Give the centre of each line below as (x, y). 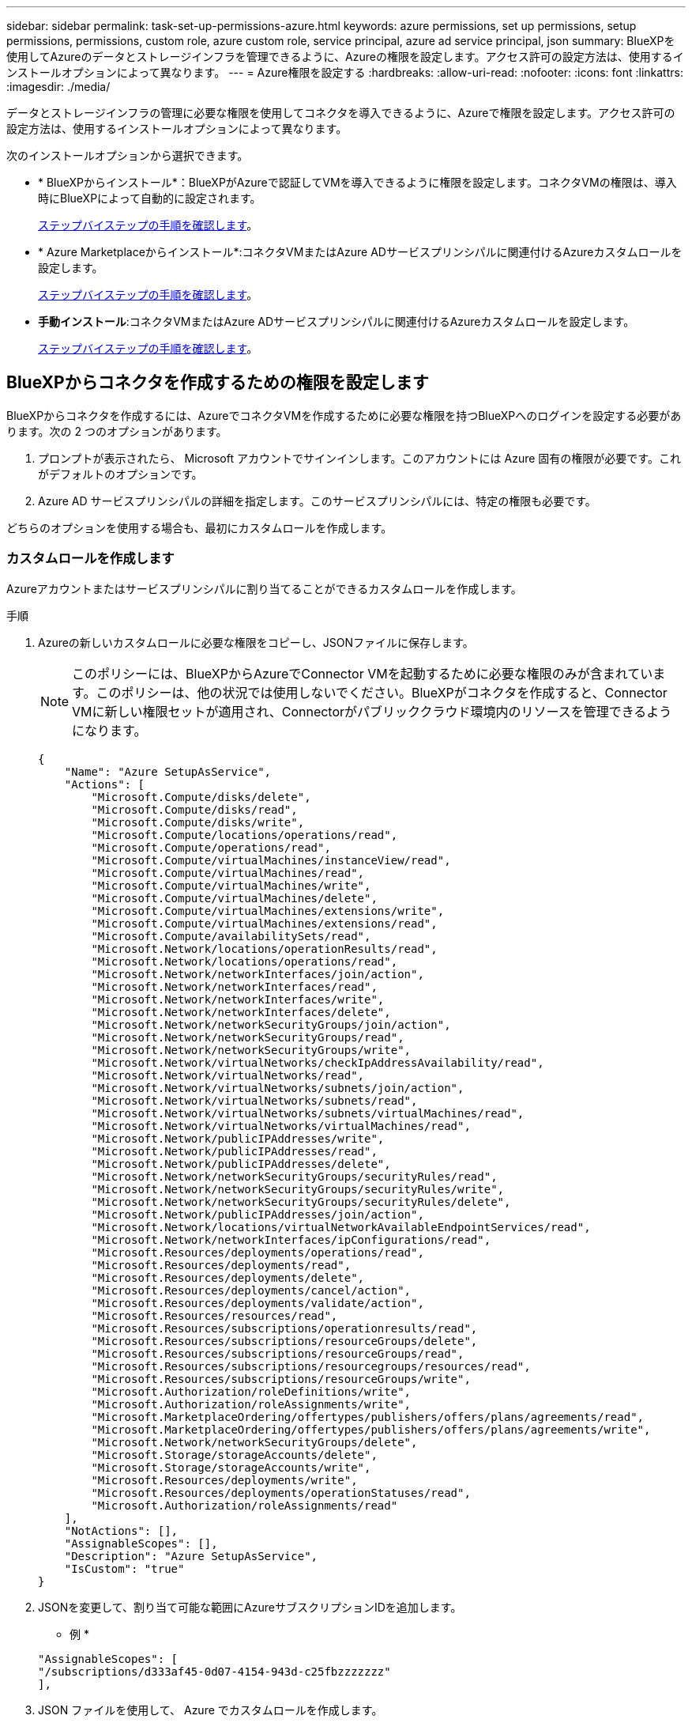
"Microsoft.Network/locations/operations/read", (244, 961)
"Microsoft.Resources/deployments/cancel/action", (251, 1290)
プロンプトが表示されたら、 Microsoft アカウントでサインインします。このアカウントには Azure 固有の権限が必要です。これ (359, 458)
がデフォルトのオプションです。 (120, 474)
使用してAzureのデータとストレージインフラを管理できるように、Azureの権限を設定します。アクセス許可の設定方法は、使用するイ (345, 57)
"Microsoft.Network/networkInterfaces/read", (234, 986)
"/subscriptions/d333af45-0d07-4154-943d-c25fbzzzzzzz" (214, 1671)
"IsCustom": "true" (124, 1568)
